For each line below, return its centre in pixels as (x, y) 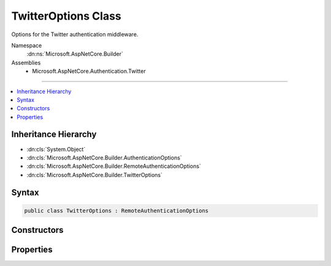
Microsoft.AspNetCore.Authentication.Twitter (89, 71)
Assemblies (26, 63)
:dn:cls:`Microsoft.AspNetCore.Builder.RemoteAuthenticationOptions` (114, 166)
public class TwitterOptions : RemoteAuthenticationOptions (116, 211)
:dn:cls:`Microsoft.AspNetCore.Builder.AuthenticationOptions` (104, 158)
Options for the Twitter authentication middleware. (75, 34)
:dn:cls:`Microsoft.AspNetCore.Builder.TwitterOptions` (94, 175)
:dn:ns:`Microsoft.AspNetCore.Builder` (75, 54)
